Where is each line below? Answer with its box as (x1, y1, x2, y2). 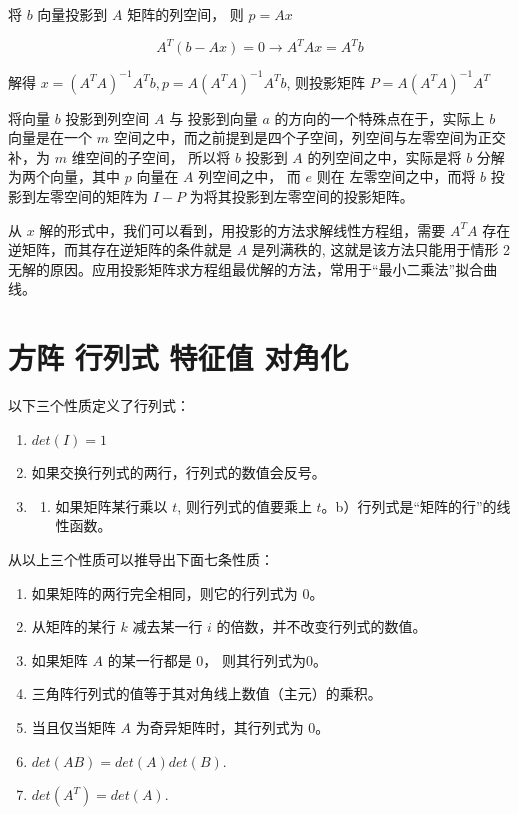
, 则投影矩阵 (286, 71, 365, 92)
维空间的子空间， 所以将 (71, 146, 231, 167)
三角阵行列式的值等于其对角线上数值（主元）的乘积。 (31, 683, 382, 704)
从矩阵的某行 (31, 616, 116, 637)
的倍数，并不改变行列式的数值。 (216, 616, 427, 637)
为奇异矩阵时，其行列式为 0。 (135, 717, 330, 737)
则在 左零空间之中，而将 (316, 166, 476, 187)
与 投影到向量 (169, 107, 258, 128)
